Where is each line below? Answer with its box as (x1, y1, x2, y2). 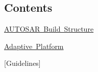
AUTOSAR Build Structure (4, 23, 94, 34)
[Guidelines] (4, 58, 41, 68)
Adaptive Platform (4, 40, 64, 51)
